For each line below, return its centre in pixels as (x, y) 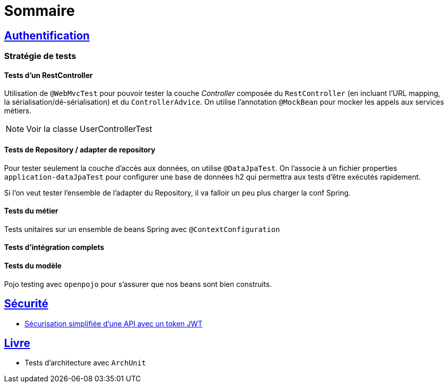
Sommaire (39, 11)
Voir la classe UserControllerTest (89, 129)
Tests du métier (31, 211)
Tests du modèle (33, 266)
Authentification (47, 35)
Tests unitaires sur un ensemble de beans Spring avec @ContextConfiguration (142, 229)
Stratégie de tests (40, 56)
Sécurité (26, 304)
